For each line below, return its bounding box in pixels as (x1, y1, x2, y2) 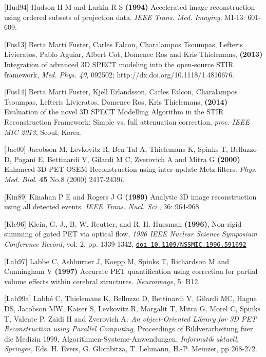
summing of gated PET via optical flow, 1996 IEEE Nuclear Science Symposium (4, 228, 257, 239)
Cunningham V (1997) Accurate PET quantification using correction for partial (4, 266, 258, 276)
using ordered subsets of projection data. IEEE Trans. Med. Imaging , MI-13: (4, 11, 245, 22)
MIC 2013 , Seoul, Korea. (4, 126, 82, 137)
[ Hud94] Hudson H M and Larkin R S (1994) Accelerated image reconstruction (4, 2, 255, 12)
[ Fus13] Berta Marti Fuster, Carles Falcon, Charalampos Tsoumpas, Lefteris (4, 38, 243, 49)
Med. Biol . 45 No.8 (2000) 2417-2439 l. (4, 173, 125, 184)
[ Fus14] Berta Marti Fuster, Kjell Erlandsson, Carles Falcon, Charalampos (4, 86, 238, 97)
